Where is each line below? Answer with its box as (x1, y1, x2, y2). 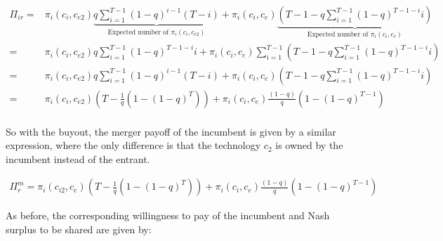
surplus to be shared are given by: (6, 222, 152, 236)
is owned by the (275, 138, 343, 152)
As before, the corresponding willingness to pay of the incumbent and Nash (6, 208, 330, 223)
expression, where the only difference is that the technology (6, 138, 261, 152)
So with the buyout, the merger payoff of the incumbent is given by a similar (6, 124, 336, 138)
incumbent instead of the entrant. (6, 151, 150, 166)
